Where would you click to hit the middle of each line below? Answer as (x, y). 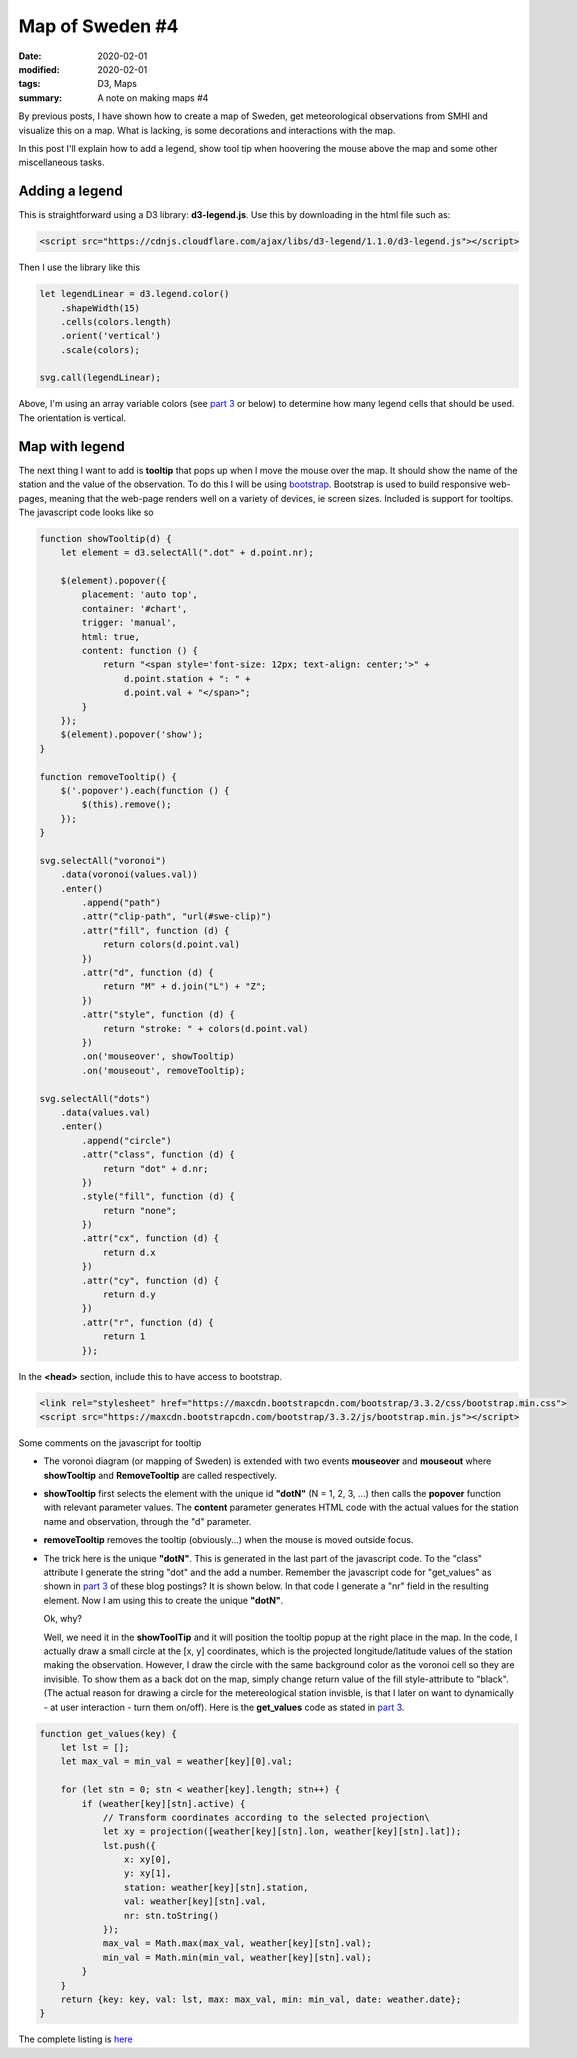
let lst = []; (95, 1747)
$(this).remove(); (126, 804)
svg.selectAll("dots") (95, 1098)
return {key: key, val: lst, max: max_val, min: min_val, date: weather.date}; (261, 1999)
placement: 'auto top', (140, 594)
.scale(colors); (100, 349)
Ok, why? (62, 1619)
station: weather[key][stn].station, (216, 1887)
